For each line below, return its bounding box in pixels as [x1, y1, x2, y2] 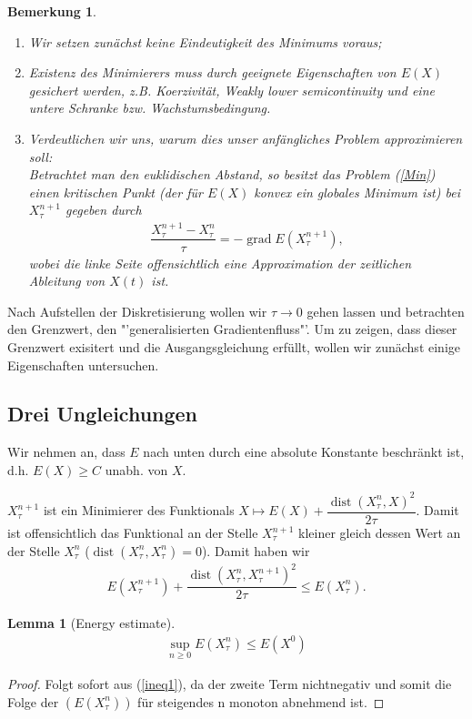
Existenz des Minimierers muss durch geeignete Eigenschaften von [28, 63, 397, 82]
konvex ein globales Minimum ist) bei [254, 182, 460, 201]
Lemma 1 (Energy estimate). [7, 613, 176, 633]
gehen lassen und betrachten [306, 301, 465, 320]
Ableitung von [28, 271, 105, 290]
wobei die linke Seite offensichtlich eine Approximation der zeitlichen [28, 253, 412, 272]
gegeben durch [65, 200, 142, 219]
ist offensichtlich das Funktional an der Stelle [7, 523, 258, 542]
